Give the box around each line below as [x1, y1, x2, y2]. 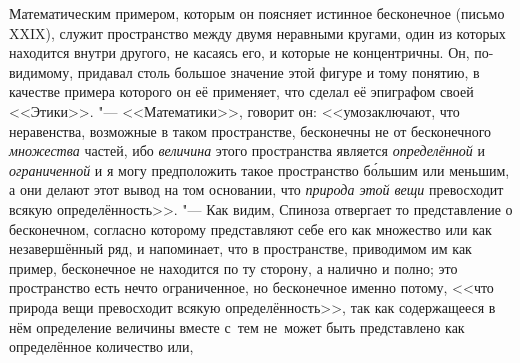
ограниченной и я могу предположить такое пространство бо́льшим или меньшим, [9, 159, 510, 180]
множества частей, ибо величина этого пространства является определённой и [9, 140, 485, 161]
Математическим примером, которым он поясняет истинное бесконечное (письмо [9, 3, 505, 23]
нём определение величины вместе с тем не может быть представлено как [9, 316, 465, 337]
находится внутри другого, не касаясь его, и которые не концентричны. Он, [9, 42, 470, 63]
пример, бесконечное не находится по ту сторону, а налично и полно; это [9, 257, 458, 278]
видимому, [9, 61, 74, 82]
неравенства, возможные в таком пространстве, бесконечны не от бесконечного [9, 120, 492, 141]
